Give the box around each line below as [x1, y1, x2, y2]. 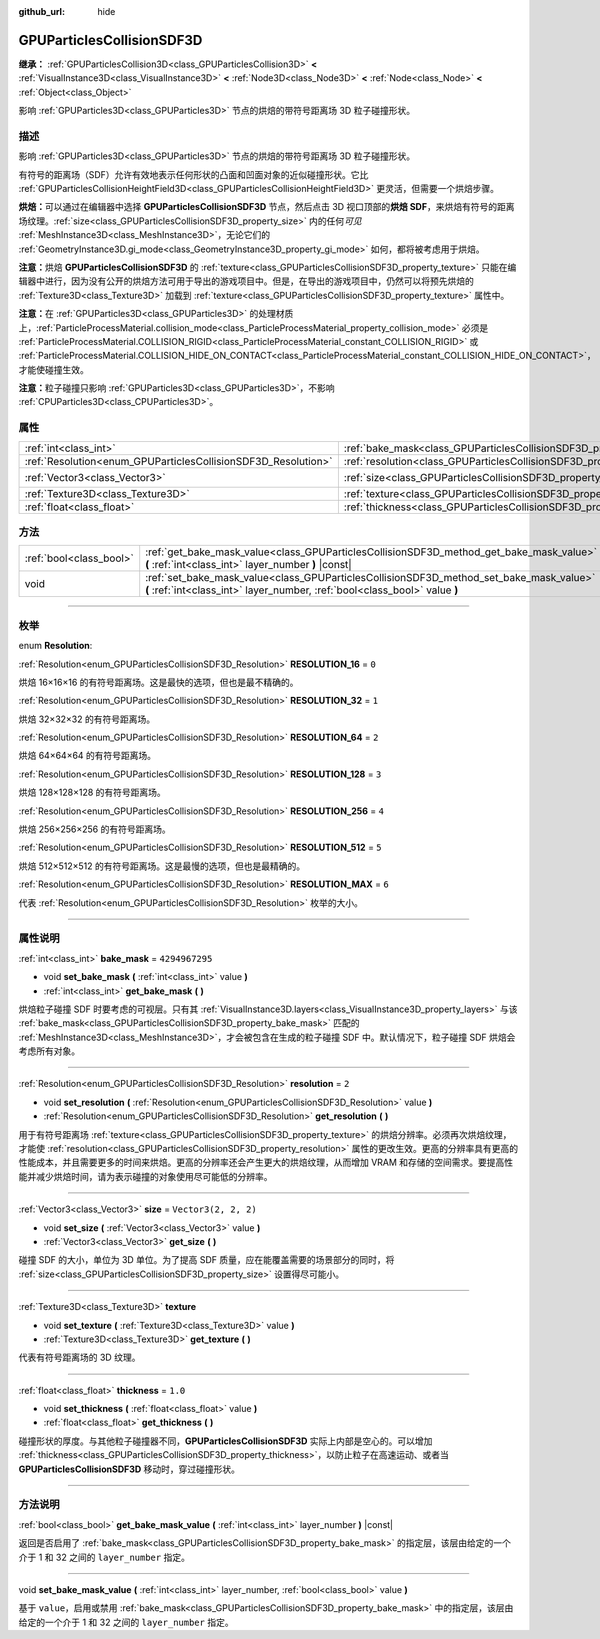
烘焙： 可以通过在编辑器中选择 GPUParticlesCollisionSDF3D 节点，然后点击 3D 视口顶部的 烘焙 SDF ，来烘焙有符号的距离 [18, 201, 515, 213]
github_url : [18, 6, 65, 17]
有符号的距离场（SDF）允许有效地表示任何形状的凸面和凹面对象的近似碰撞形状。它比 [18, 168, 369, 180]
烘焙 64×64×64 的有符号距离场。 [18, 750, 157, 762]
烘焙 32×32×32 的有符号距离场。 [18, 713, 155, 725]
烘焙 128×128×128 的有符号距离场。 [18, 786, 167, 799]
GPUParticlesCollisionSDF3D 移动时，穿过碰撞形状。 [18, 1463, 240, 1475]
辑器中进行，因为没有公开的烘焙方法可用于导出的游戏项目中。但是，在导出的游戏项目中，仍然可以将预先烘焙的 [18, 275, 474, 287]
